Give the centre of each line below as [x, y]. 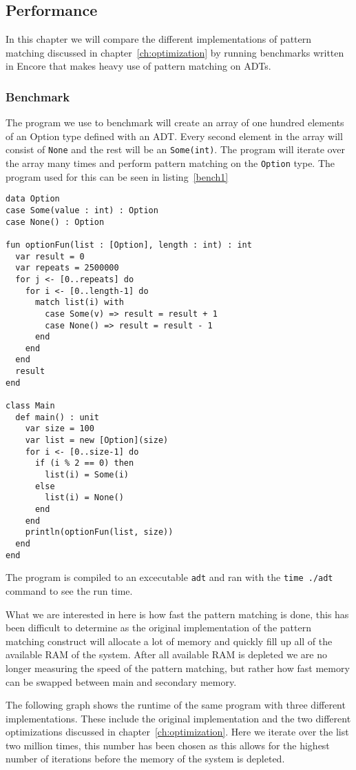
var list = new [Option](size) [97, 441]
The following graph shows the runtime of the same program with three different [176, 705]
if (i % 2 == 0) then [84, 463]
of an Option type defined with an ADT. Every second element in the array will [174, 136]
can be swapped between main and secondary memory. [121, 681]
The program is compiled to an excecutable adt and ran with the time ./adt [169, 577]
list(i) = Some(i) [87, 475]
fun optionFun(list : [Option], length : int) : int [129, 245]
